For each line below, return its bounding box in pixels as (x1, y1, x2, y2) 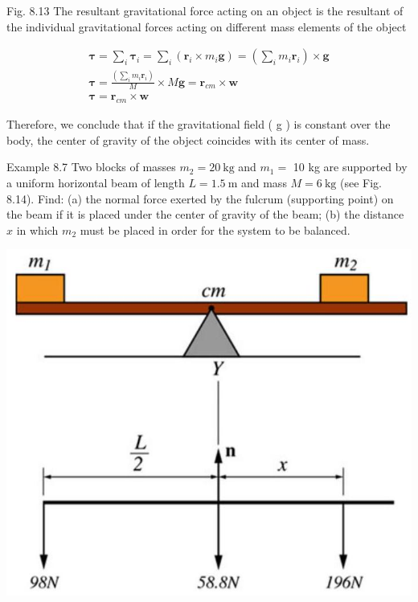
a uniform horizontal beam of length (6, 174, 185, 190)
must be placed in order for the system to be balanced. (80, 221, 350, 238)
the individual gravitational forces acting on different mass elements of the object (6, 18, 407, 35)
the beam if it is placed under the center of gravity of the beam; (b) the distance (6, 206, 404, 223)
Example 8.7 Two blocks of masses (6, 158, 176, 175)
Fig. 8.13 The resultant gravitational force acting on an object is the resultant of (6, 2, 404, 18)
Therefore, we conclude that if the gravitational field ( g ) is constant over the (6, 116, 391, 133)
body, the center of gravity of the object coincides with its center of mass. (6, 131, 370, 148)
